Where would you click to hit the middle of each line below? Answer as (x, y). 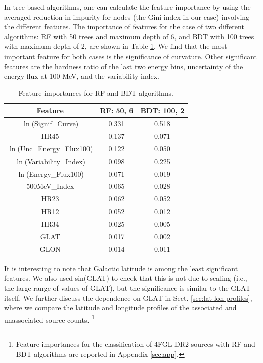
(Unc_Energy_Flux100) (55, 148)
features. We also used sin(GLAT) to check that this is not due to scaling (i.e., (126, 278)
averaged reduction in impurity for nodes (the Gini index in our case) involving (127, 16)
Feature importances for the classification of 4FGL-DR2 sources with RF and (136, 344)
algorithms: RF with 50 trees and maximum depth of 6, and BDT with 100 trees (129, 36)
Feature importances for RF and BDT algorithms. (96, 93)
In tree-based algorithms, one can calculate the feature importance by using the (127, 7)
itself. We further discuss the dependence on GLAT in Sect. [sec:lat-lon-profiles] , (128, 298)
